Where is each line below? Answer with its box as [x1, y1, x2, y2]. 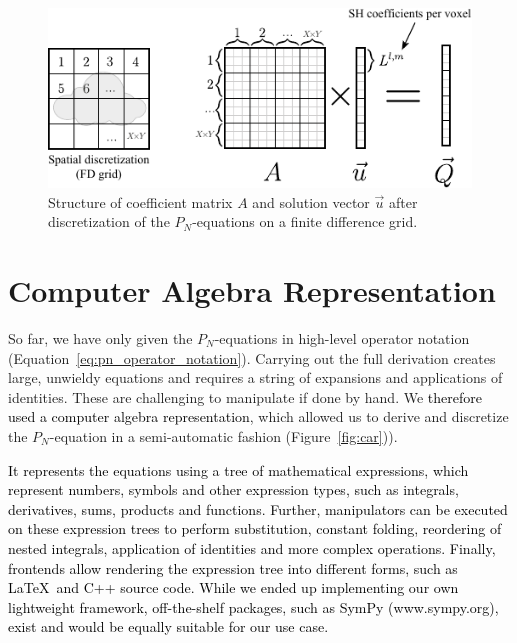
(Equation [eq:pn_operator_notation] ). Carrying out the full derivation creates [8, 347, 496, 368]
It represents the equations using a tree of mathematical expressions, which [8, 459, 469, 480]
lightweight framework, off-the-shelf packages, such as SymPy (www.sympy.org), [8, 596, 499, 617]
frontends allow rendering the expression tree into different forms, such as [8, 557, 458, 578]
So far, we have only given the [8, 328, 193, 349]
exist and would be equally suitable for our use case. [8, 616, 329, 637]
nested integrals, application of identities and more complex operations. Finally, [8, 537, 496, 558]
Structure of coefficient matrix [48, 191, 233, 212]
